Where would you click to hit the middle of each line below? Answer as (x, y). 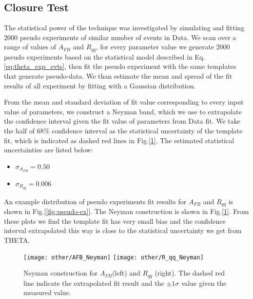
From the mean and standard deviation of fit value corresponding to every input (124, 102)
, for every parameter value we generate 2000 (163, 47)
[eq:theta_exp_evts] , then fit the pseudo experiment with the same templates (120, 66)
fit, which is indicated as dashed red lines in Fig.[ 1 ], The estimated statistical (119, 140)
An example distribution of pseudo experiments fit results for (95, 201)
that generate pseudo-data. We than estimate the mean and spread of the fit (118, 76)
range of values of (30, 47)
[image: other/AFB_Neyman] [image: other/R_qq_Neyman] (114, 257)
